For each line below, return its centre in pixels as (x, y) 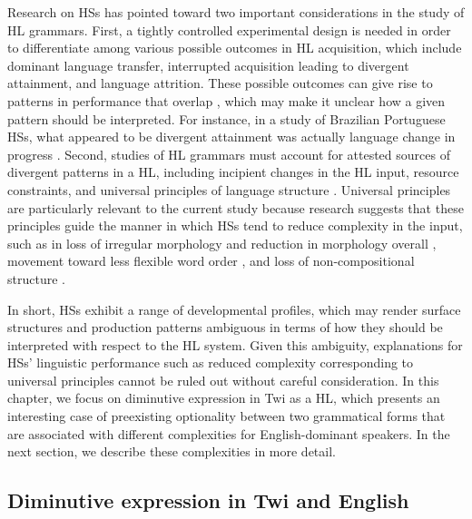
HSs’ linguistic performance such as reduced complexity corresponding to (211, 362)
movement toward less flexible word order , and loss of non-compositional (211, 261)
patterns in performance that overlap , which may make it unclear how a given (226, 100)
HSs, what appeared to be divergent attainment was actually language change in (231, 137)
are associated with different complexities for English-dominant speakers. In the (229, 433)
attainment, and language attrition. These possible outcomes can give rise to (220, 83)
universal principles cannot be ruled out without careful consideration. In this (223, 380)
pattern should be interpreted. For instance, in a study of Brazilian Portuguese (226, 118)
